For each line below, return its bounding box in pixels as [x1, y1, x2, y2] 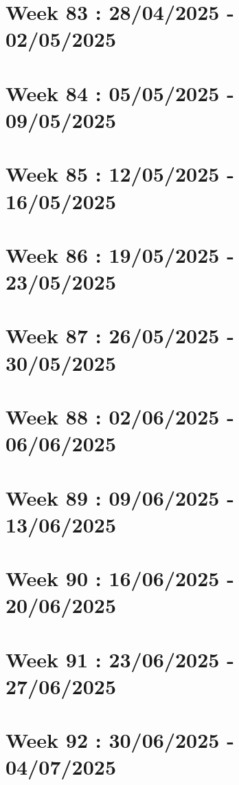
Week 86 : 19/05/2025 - [5, 240, 234, 268]
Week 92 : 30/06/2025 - [5, 726, 234, 754]
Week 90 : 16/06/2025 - [5, 564, 234, 592]
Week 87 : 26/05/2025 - [5, 321, 234, 350]
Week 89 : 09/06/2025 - [5, 483, 234, 511]
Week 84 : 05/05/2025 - [5, 78, 234, 107]
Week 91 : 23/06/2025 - [5, 645, 234, 673]
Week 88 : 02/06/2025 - [5, 402, 234, 430]
